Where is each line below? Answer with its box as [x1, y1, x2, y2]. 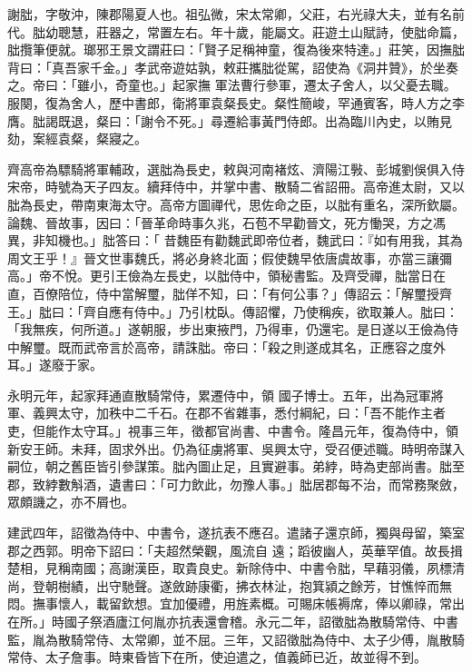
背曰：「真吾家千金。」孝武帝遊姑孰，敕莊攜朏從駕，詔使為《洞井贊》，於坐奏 [7, 57, 458, 76]
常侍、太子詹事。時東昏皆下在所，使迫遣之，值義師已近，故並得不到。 [7, 647, 427, 667]
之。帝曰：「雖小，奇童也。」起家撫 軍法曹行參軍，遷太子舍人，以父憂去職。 [7, 75, 457, 94]
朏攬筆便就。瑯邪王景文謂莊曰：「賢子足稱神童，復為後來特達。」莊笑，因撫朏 [7, 40, 465, 59]
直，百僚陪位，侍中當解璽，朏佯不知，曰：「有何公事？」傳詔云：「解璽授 [7, 283, 439, 302]
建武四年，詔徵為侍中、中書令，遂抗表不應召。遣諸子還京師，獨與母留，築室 [7, 523, 465, 542]
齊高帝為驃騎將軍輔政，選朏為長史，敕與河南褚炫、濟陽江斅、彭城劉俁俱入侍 [7, 159, 465, 178]
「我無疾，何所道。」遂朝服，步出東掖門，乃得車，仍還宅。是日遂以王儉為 [7, 320, 446, 339]
